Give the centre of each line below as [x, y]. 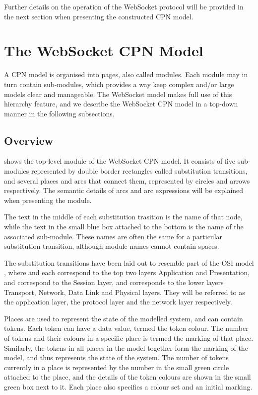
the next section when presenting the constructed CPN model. [99, 16]
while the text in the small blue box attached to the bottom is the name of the [124, 227]
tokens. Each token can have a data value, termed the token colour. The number [126, 328]
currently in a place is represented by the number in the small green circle [117, 367]
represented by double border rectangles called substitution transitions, [139, 171]
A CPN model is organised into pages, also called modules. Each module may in [126, 74]
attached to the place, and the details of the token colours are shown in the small [128, 377]
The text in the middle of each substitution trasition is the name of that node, [123, 217]
